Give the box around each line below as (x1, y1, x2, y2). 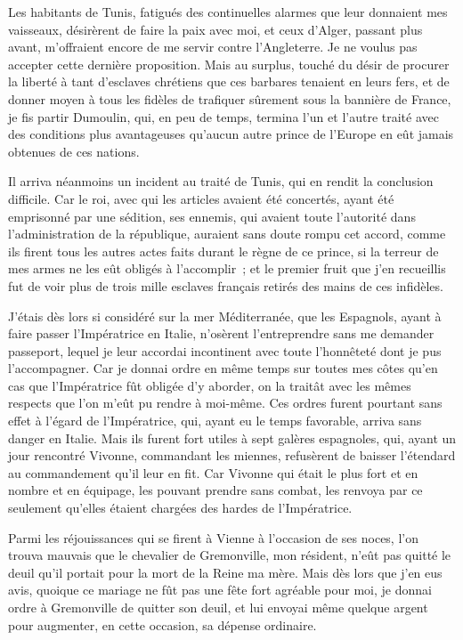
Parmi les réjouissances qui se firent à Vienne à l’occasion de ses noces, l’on (8, 528, 418, 547)
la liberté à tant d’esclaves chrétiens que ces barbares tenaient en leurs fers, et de (8, 72, 450, 91)
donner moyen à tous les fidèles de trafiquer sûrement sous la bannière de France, (8, 89, 451, 108)
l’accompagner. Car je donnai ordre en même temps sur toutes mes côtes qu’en (8, 359, 438, 377)
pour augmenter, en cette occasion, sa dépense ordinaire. (8, 615, 317, 634)
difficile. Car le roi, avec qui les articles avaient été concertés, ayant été (8, 189, 394, 207)
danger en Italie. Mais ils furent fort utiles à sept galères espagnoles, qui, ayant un (8, 428, 457, 447)
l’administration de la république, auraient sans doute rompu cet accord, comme (8, 224, 446, 243)
